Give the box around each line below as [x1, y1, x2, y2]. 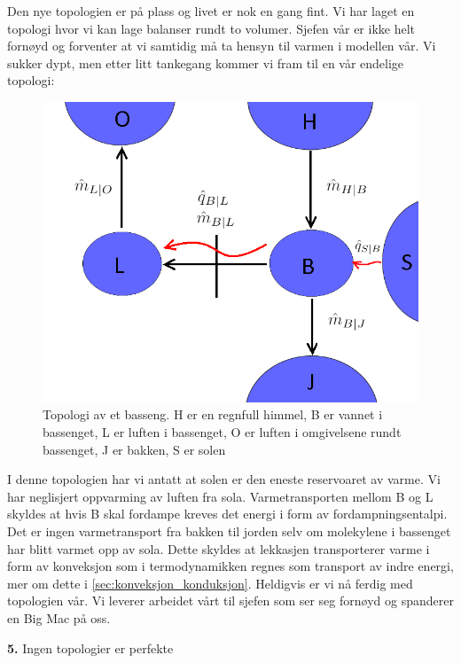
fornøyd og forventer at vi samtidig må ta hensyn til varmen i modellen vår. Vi [7, 36, 436, 55]
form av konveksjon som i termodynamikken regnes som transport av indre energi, [7, 557, 454, 575]
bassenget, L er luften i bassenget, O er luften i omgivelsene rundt [43, 423, 402, 441]
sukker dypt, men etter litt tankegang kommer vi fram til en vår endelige [7, 53, 404, 72]
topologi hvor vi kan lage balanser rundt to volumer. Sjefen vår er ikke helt [7, 19, 416, 37]
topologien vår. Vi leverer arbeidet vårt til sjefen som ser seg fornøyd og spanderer [7, 591, 454, 610]
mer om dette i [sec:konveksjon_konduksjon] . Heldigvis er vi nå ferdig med [7, 573, 413, 592]
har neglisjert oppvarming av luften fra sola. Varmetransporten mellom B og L [7, 487, 434, 505]
